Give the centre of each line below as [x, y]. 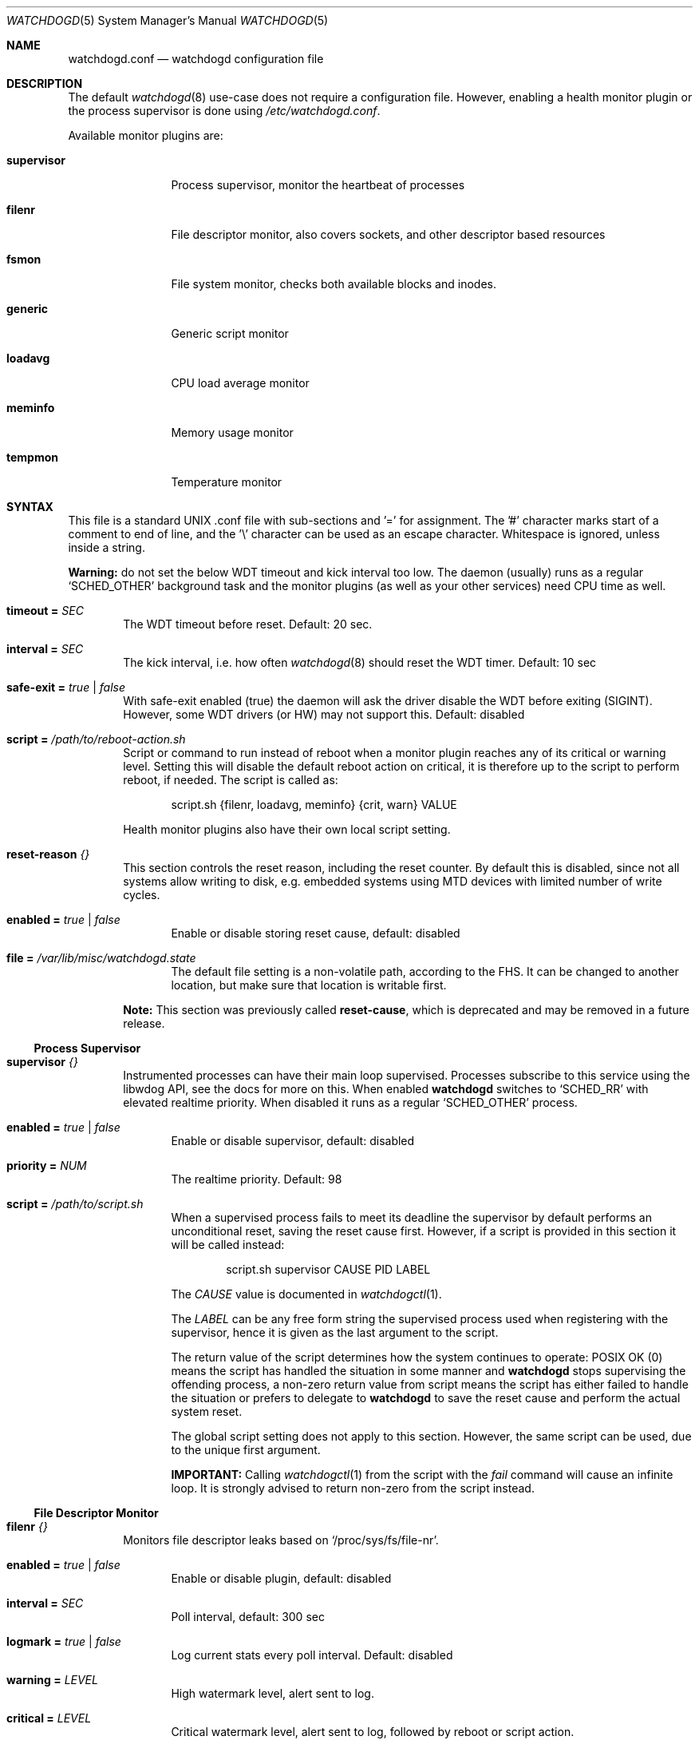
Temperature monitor [227, 482]
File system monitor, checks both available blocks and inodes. [334, 284]
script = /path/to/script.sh [75, 1204]
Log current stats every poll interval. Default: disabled [312, 1655]
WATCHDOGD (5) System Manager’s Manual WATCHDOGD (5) [168, 20]
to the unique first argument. [246, 1450]
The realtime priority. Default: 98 [257, 1179]
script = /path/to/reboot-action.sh [96, 739]
